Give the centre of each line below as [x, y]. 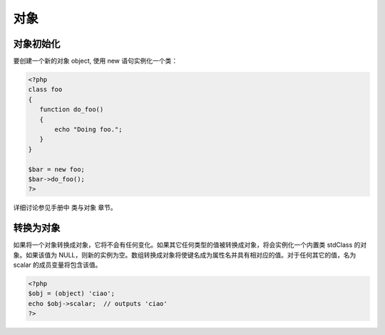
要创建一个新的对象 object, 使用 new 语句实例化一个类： [96, 61]
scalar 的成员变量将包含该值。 [57, 265]
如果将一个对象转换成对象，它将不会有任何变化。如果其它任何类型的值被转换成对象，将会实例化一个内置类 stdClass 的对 [190, 245]
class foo [45, 90]
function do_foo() [72, 110]
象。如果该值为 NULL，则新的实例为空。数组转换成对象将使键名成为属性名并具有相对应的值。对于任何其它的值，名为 [185, 255]
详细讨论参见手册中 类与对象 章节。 [65, 208]
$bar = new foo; [57, 169]
